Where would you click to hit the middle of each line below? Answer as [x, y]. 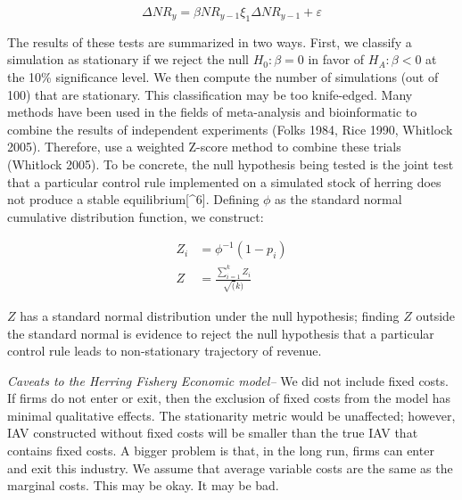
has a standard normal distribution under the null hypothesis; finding [210, 315]
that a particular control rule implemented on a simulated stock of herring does [224, 181]
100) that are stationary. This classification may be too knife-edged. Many [210, 94]
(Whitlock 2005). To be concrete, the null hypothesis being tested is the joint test [231, 164]
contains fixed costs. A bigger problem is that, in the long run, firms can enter [221, 451]
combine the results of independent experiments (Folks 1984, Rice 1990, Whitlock [230, 129]
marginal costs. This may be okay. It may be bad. [143, 485]
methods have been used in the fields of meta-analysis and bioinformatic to [212, 112]
